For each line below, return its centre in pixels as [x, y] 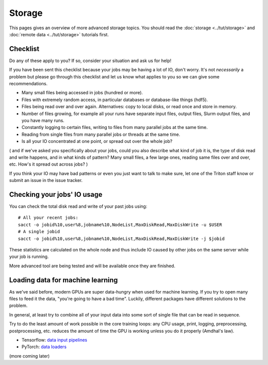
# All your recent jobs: [48, 218]
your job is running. [29, 257]
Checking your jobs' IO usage [56, 194]
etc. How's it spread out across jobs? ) [48, 164]
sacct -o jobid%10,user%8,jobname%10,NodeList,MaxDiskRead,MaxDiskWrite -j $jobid [121, 239]
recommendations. [29, 84]
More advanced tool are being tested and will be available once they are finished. [92, 266]
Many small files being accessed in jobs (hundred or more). [82, 93]
